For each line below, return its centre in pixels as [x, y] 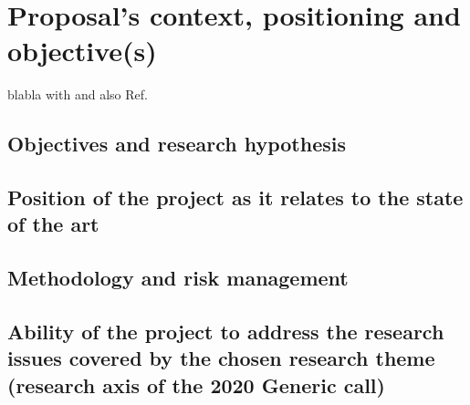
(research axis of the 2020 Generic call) [196, 384]
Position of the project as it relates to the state [235, 197]
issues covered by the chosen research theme [221, 358]
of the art [53, 224]
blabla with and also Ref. [78, 94]
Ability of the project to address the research [226, 332]
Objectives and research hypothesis [177, 144]
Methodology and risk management [178, 278]
